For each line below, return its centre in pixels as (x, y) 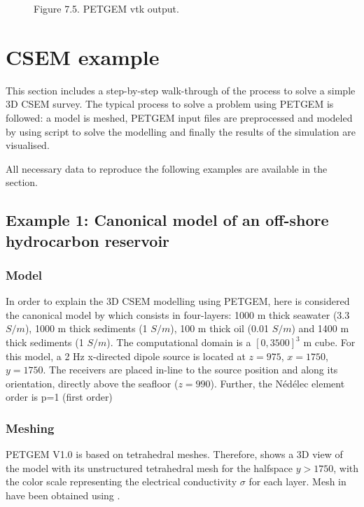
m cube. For (329, 342)
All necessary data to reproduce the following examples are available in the (167, 168)
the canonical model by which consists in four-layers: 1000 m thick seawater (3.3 (178, 314)
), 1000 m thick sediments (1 (86, 328)
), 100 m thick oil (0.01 (219, 328)
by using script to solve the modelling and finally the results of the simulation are (181, 131)
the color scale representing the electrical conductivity (121, 481)
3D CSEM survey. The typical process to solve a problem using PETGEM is (170, 104)
